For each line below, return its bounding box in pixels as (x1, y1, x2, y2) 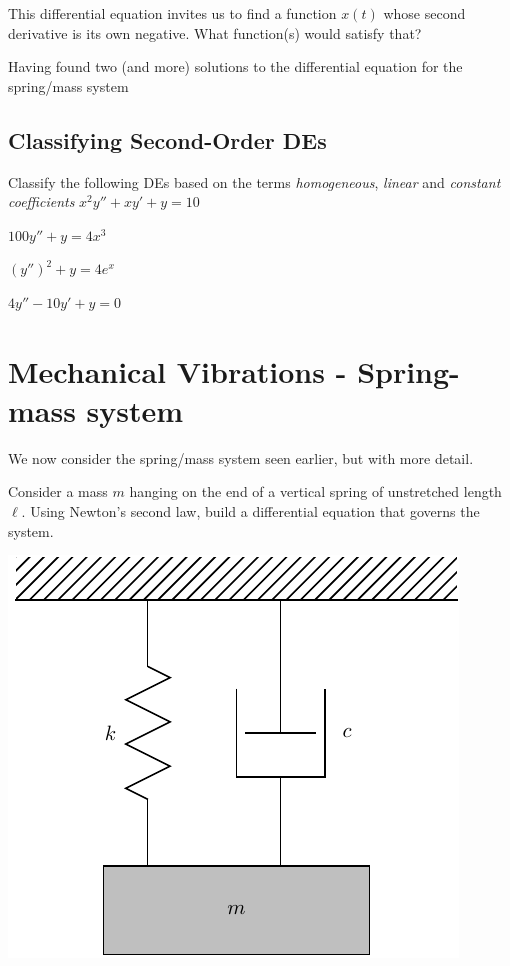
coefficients (8, 191, 75, 212)
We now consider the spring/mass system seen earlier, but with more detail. (8, 447, 474, 468)
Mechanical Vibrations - (8, 350, 347, 391)
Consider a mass (8, 481, 108, 502)
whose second (383, 3, 466, 23)
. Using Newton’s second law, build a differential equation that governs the (21, 501, 480, 522)
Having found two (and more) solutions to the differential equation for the (8, 56, 463, 77)
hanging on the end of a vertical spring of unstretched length (129, 481, 502, 502)
